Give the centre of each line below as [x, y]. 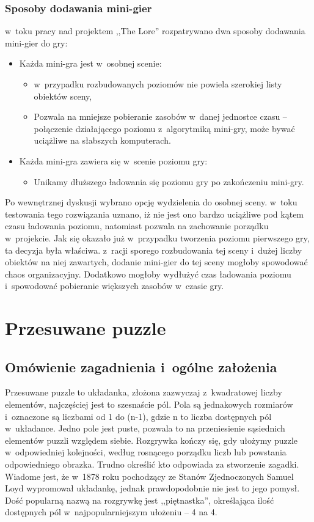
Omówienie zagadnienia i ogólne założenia [141, 366]
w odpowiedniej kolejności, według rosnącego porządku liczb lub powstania [146, 452]
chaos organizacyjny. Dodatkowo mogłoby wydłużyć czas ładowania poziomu [148, 274]
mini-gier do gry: [36, 42]
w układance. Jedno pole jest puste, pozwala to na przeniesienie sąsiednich [145, 428]
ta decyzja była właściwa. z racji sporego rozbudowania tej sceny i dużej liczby [154, 250]
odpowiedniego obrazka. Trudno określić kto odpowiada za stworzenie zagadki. [152, 464]
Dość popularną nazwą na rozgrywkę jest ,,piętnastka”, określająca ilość [140, 500]
